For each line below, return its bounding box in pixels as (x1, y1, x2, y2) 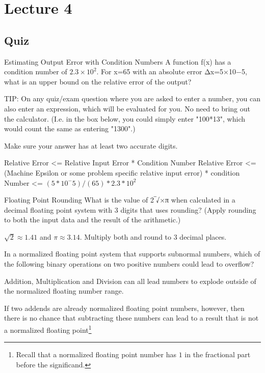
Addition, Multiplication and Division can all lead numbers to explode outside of (4, 275, 256, 286)
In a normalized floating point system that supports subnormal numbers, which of (4, 248, 260, 259)
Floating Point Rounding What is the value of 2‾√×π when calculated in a (4, 194, 235, 205)
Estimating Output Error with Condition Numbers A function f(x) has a (4, 56, 231, 67)
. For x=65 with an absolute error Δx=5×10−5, (96, 66, 247, 77)
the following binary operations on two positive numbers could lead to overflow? (4, 259, 254, 269)
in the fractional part (184, 349, 251, 360)
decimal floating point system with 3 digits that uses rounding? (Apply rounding (4, 204, 256, 215)
